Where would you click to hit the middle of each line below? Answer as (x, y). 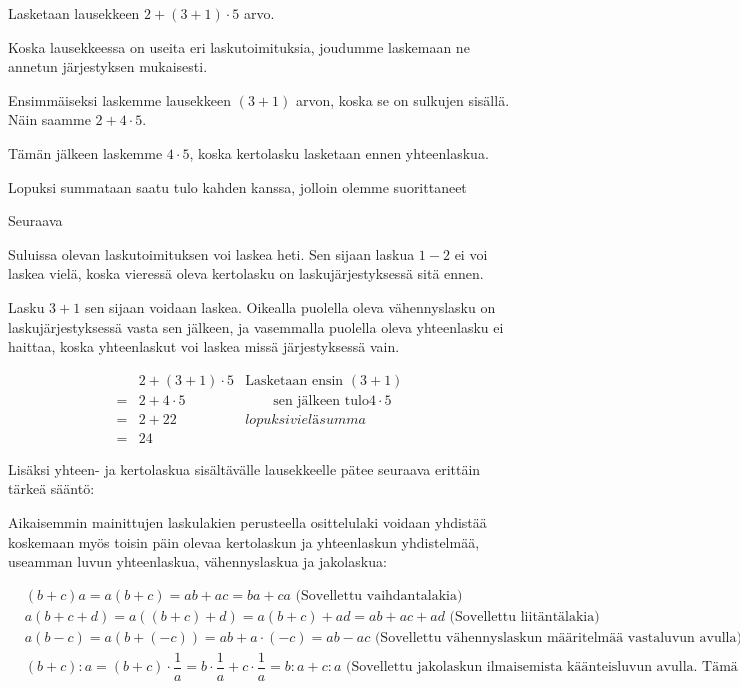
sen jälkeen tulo (321, 400)
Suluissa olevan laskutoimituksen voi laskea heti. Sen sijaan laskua (211, 253)
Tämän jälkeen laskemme (85, 152)
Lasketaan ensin (294, 380)
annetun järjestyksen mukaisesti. (108, 66)
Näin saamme (49, 119)
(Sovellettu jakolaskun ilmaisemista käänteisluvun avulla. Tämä (541, 667)
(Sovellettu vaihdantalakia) (379, 595)
